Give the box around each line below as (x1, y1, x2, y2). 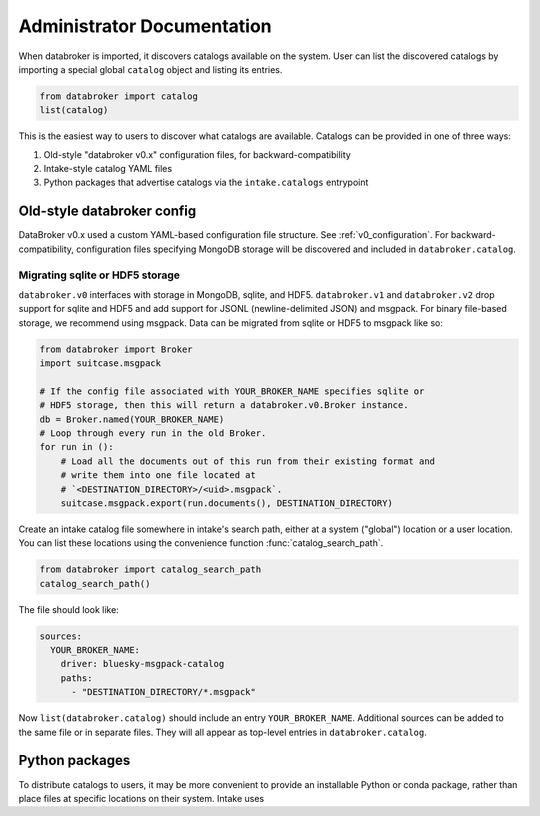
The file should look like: (18, 603, 119, 615)
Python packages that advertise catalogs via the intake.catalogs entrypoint (43, 176, 369, 189)
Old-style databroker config (18, 203, 197, 220)
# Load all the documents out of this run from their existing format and (60, 455, 435, 467)
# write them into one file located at (60, 470, 257, 481)
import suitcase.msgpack (39, 358, 162, 369)
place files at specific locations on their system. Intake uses (18, 792, 265, 804)
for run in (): (39, 441, 114, 453)
